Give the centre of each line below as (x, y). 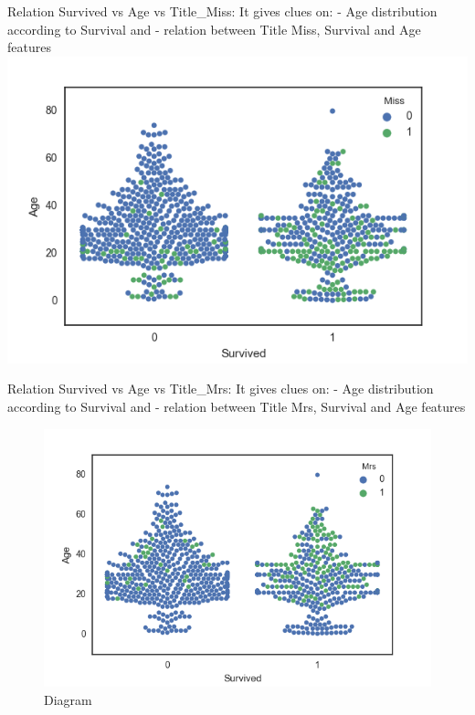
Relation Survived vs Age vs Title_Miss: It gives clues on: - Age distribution (222, 11)
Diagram (68, 699)
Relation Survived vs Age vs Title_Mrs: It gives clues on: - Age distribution (221, 389)
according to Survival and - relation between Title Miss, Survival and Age (214, 29)
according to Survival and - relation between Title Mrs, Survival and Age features (237, 406)
